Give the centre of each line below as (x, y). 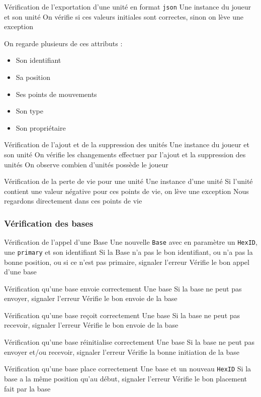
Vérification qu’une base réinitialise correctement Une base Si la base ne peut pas (129, 342)
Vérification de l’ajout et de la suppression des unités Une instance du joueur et (127, 144)
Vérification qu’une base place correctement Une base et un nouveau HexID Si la (128, 369)
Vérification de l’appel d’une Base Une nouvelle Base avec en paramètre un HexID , (131, 242)
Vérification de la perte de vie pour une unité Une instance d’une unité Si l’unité (128, 181)
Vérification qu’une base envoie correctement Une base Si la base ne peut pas (123, 288)
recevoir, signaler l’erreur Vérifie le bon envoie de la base (91, 325)
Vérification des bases (49, 223)
